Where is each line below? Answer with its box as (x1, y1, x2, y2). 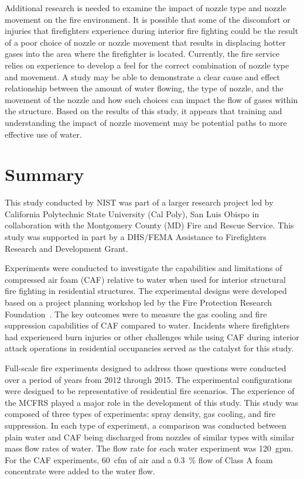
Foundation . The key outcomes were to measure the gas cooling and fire (5, 307, 267, 320)
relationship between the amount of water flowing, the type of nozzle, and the (5, 82, 283, 94)
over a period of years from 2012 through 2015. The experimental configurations (5, 373, 292, 385)
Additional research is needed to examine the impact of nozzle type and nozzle (5, 2, 286, 13)
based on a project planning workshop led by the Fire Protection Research (5, 296, 272, 308)
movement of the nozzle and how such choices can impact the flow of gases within (5, 93, 298, 105)
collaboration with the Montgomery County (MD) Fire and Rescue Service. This (5, 219, 294, 231)
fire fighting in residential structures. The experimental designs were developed (5, 285, 287, 297)
